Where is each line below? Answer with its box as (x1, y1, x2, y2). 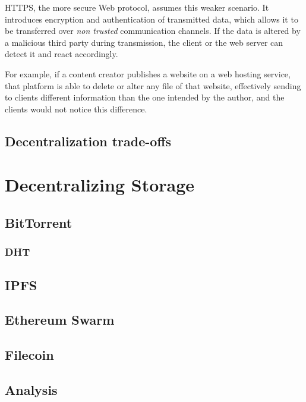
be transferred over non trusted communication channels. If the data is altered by (5, 24, 301, 37)
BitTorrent (5, 213, 72, 231)
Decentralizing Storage (5, 172, 195, 197)
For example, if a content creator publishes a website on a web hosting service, (5, 67, 291, 80)
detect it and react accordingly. (5, 48, 118, 60)
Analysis (5, 380, 58, 398)
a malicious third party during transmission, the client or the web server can (5, 36, 283, 48)
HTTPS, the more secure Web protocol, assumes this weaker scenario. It (5, 1, 269, 13)
